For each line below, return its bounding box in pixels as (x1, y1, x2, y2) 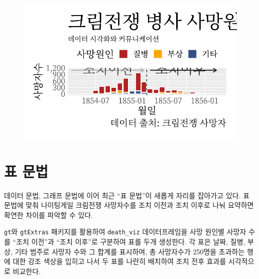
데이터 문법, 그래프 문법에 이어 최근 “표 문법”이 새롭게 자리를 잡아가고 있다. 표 (4, 190, 250, 200)
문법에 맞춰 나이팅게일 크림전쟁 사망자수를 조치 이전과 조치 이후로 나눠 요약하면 (4, 200, 254, 210)
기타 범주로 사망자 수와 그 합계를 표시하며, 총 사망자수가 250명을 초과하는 (15, 246, 245, 256)
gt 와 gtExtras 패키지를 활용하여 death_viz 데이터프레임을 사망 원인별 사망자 (4, 226, 246, 237)
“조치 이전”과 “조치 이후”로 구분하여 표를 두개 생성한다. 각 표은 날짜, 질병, (13, 236, 245, 246)
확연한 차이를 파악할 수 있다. (4, 209, 93, 220)
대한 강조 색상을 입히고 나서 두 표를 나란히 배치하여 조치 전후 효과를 (13, 256, 226, 266)
